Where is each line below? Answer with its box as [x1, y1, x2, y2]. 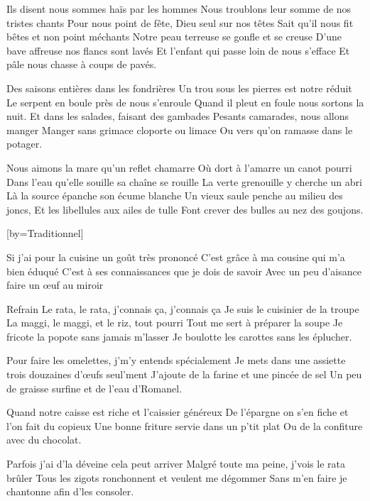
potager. [6, 136, 43, 151]
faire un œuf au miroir [6, 277, 104, 292]
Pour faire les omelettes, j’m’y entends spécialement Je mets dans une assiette [6, 353, 346, 368]
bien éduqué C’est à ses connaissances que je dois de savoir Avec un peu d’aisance [6, 263, 361, 278]
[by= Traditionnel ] [6, 226, 84, 241]
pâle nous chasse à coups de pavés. [6, 57, 157, 72]
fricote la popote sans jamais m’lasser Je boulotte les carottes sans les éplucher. [6, 329, 352, 343]
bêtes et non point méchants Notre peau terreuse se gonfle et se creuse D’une [6, 29, 342, 44]
